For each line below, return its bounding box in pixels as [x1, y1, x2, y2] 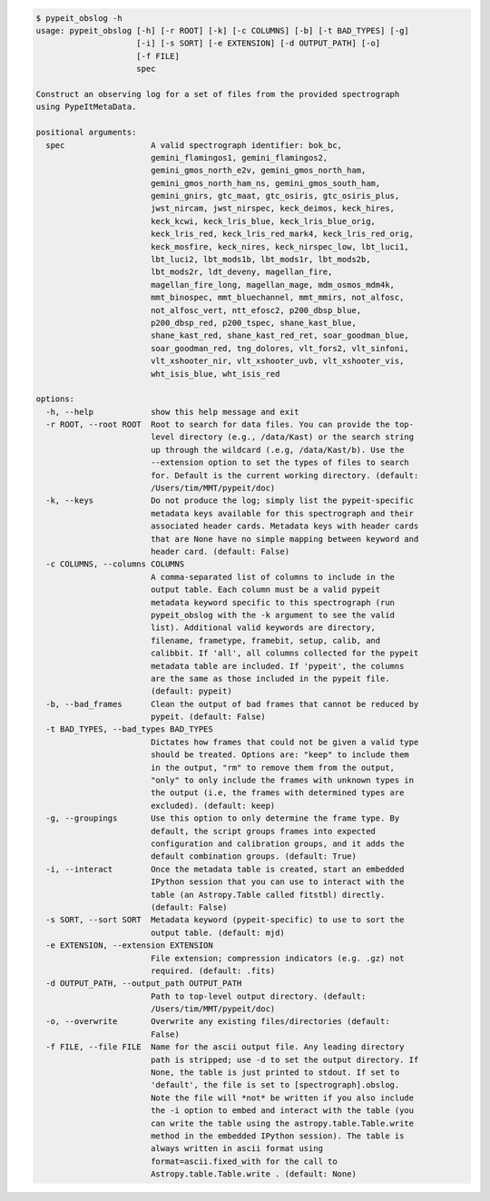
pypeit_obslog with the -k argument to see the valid [150, 609, 395, 620]
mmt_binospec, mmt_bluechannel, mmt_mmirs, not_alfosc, [150, 292, 405, 303]
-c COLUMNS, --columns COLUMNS [45, 559, 185, 569]
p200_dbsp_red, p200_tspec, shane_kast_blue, [150, 318, 358, 328]
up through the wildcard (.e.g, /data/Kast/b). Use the [150, 445, 405, 455]
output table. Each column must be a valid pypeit [150, 585, 381, 595]
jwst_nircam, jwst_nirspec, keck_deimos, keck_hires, [150, 203, 395, 213]
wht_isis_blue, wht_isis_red [150, 369, 280, 379]
